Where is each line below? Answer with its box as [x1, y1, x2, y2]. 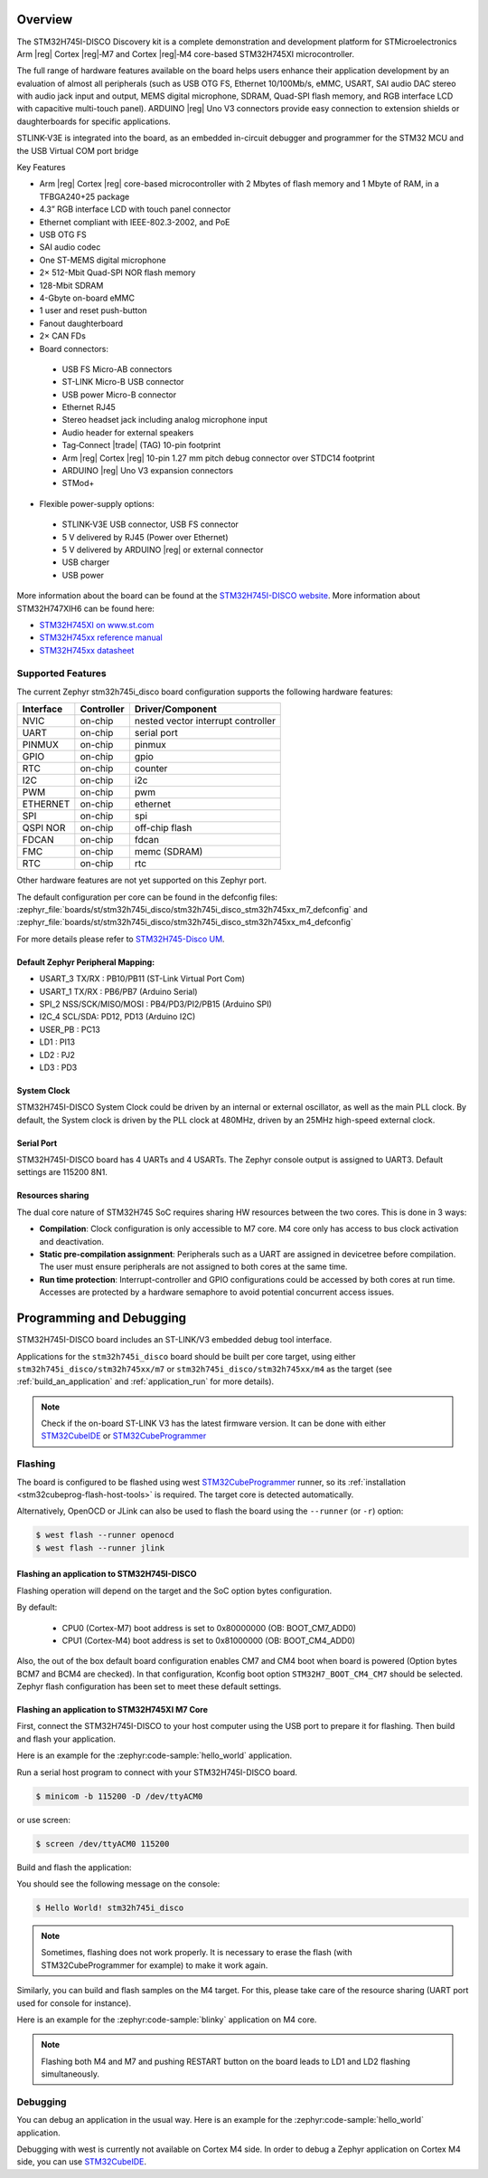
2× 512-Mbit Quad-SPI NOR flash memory [39, 267, 196, 278]
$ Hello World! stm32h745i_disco [35, 1902, 184, 1913]
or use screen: [16, 1814, 71, 1825]
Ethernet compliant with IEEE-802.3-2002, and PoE [39, 216, 230, 227]
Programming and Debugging [16, 1311, 187, 1326]
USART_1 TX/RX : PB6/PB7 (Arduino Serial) [39, 986, 198, 997]
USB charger [61, 557, 110, 568]
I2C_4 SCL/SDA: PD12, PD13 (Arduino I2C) [39, 1011, 196, 1022]
